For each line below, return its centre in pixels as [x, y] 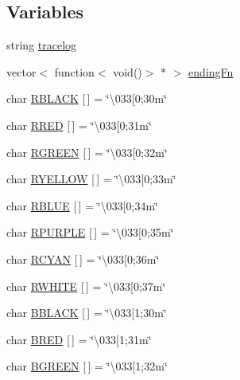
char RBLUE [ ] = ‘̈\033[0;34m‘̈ [82, 205]
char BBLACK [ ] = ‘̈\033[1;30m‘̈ [87, 313]
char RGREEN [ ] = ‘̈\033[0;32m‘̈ [87, 152]
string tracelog [42, 45]
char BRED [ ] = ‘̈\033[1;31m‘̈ [79, 339]
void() [128, 71]
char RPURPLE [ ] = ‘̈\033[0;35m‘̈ [90, 232]
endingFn [211, 71]
